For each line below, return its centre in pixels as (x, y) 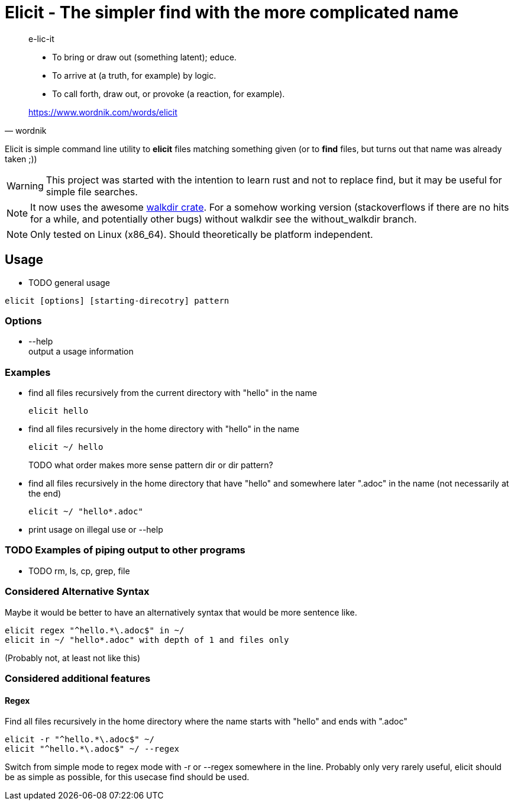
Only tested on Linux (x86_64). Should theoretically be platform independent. (202, 234)
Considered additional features (78, 678)
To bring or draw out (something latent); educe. (144, 57)
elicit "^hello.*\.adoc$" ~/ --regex (92, 749)
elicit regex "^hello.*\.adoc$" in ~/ (95, 630)
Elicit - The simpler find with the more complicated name (232, 12)
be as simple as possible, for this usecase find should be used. (127, 777)
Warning (25, 186)
